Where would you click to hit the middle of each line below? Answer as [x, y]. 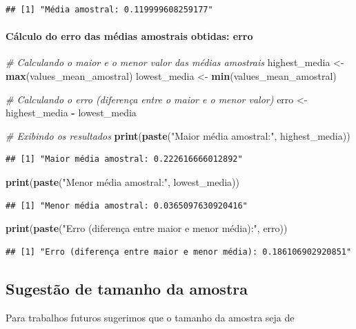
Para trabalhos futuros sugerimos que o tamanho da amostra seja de [150, 317]
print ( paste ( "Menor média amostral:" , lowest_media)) [122, 181]
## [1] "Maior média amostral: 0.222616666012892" [124, 159]
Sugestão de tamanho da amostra [127, 288]
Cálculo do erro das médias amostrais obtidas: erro [129, 36]
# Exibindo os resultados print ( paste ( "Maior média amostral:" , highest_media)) [178, 135]
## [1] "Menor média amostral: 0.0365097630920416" [127, 205]
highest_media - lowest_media [71, 113]
